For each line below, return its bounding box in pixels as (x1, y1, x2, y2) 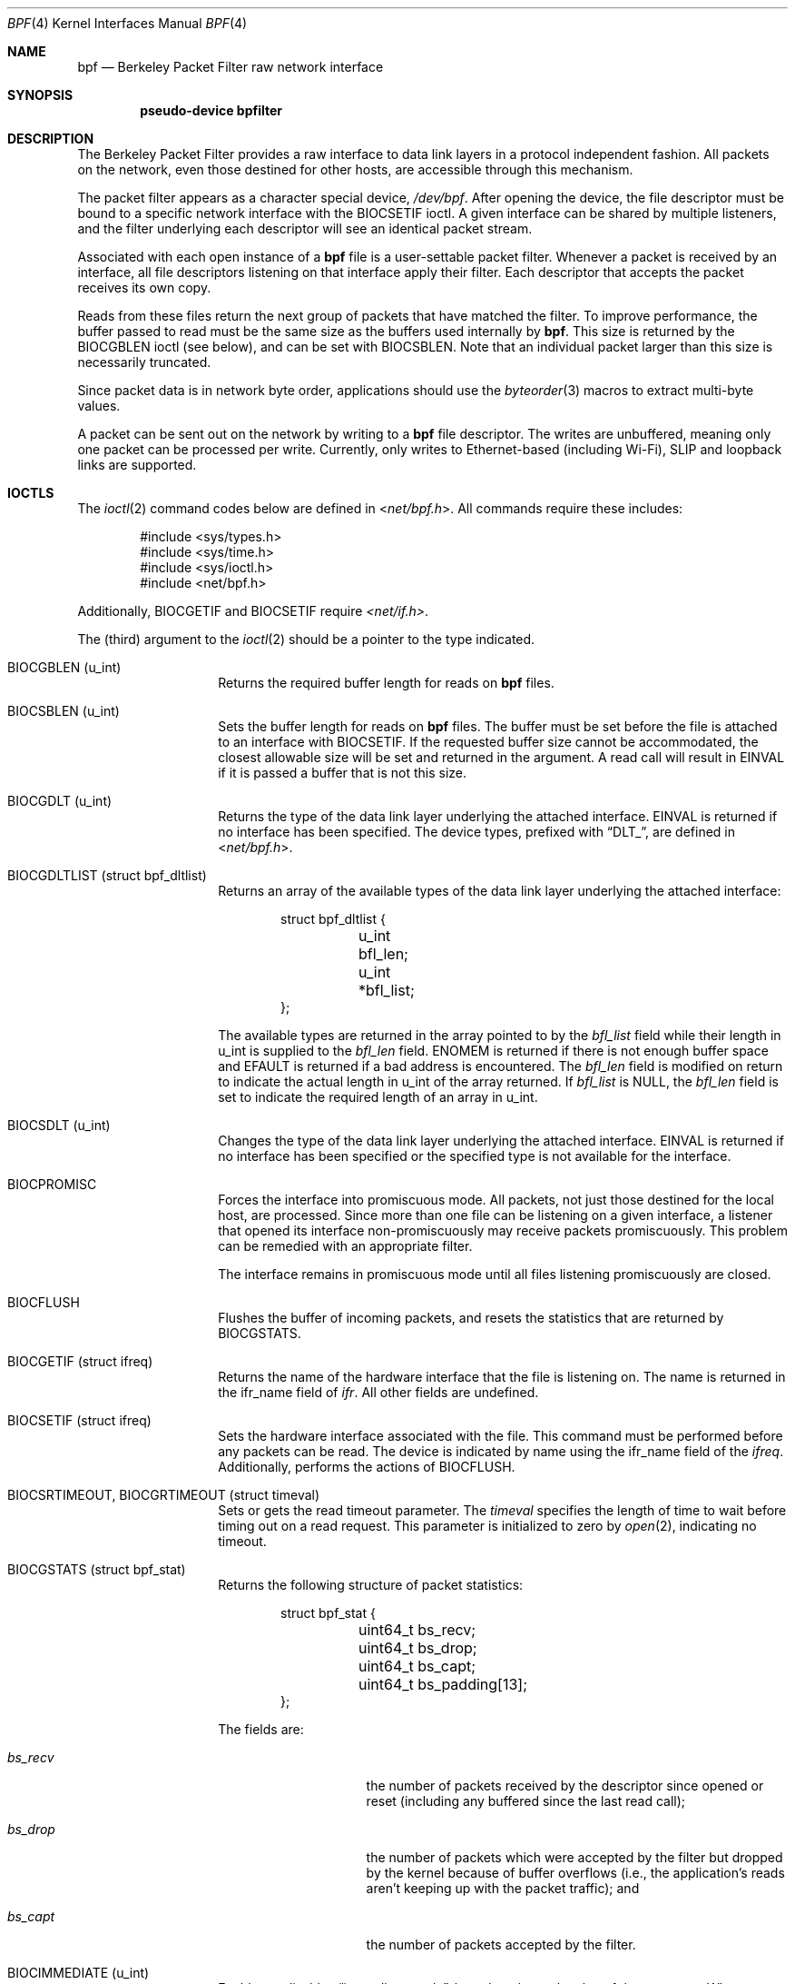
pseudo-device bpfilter (140, 103, 283, 118)
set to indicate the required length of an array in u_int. (218, 1089, 538, 1105)
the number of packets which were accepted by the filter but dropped (366, 1850, 783, 1865)
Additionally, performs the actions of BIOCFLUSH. (218, 1459, 515, 1474)
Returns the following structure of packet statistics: (218, 1577, 524, 1592)
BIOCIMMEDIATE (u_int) (7, 1965, 150, 1980)
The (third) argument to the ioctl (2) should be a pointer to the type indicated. (77, 631, 535, 647)
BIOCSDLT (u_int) (7, 1117, 111, 1133)
